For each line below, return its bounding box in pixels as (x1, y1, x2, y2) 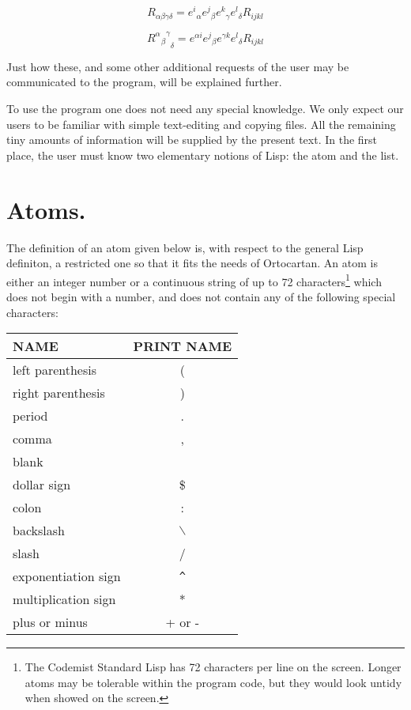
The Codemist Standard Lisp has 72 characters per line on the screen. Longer (25, 659, 402, 675)
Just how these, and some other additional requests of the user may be (6, 58, 349, 74)
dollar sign (13, 475, 71, 494)
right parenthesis (13, 383, 105, 402)
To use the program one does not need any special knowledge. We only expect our (6, 100, 404, 117)
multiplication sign (13, 590, 116, 609)
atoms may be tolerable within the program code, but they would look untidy (25, 674, 402, 690)
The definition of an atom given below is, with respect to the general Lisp (6, 239, 364, 255)
